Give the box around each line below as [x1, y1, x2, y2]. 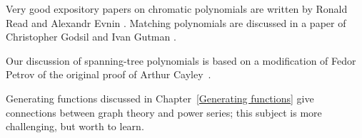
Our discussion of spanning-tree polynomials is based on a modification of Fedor [6, 53, 356, 68]
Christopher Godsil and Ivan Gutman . [6, 29, 176, 44]
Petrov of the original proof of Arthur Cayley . [6, 67, 211, 82]
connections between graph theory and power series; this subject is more [6, 105, 322, 120]
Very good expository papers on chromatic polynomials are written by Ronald [6, 1, 348, 16]
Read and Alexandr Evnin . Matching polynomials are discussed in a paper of [6, 15, 346, 30]
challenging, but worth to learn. [6, 119, 144, 134]
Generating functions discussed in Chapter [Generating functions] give [6, 90, 314, 105]
